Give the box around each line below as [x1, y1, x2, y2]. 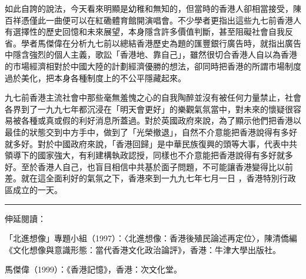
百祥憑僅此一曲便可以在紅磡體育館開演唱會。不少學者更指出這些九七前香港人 [5, 14, 301, 26]
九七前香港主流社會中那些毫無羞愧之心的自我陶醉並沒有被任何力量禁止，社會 [5, 91, 301, 104]
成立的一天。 [12, 183, 62, 195]
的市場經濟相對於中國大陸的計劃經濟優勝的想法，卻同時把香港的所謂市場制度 [5, 59, 301, 72]
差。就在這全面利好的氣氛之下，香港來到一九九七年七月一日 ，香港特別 [5, 172, 280, 184]
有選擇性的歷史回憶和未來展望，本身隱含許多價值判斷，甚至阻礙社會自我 [5, 25, 285, 38]
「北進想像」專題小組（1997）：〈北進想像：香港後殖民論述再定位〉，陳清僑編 [5, 232, 297, 244]
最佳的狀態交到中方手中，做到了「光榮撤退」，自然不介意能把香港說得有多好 [5, 125, 297, 138]
